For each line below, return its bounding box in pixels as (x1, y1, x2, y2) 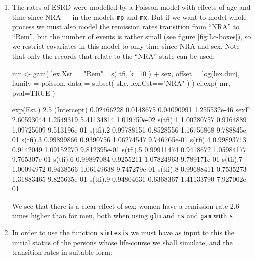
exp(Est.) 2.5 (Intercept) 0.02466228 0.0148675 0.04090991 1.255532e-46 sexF (12, 104, 250, 115)
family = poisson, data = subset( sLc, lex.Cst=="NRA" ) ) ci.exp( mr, (12, 78, 230, 88)
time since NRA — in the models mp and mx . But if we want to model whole (12, 11, 247, 22)
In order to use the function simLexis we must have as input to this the (12, 227, 235, 237)
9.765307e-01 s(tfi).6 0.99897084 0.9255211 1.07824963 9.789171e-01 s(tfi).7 (12, 154, 243, 164)
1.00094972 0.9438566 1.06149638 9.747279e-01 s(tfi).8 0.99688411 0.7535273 (12, 163, 247, 174)
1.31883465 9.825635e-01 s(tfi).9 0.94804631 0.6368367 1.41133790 (12, 173, 214, 184)
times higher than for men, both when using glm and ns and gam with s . (12, 210, 235, 221)
